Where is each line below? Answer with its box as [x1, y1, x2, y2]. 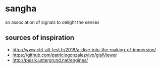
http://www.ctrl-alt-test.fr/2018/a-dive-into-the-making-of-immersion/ [12, 46, 156, 52]
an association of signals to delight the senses [5, 19, 100, 25]
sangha [5, 3, 37, 14]
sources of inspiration [5, 34, 74, 42]
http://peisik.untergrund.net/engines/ [12, 57, 88, 63]
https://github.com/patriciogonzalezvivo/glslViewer [12, 52, 117, 58]
